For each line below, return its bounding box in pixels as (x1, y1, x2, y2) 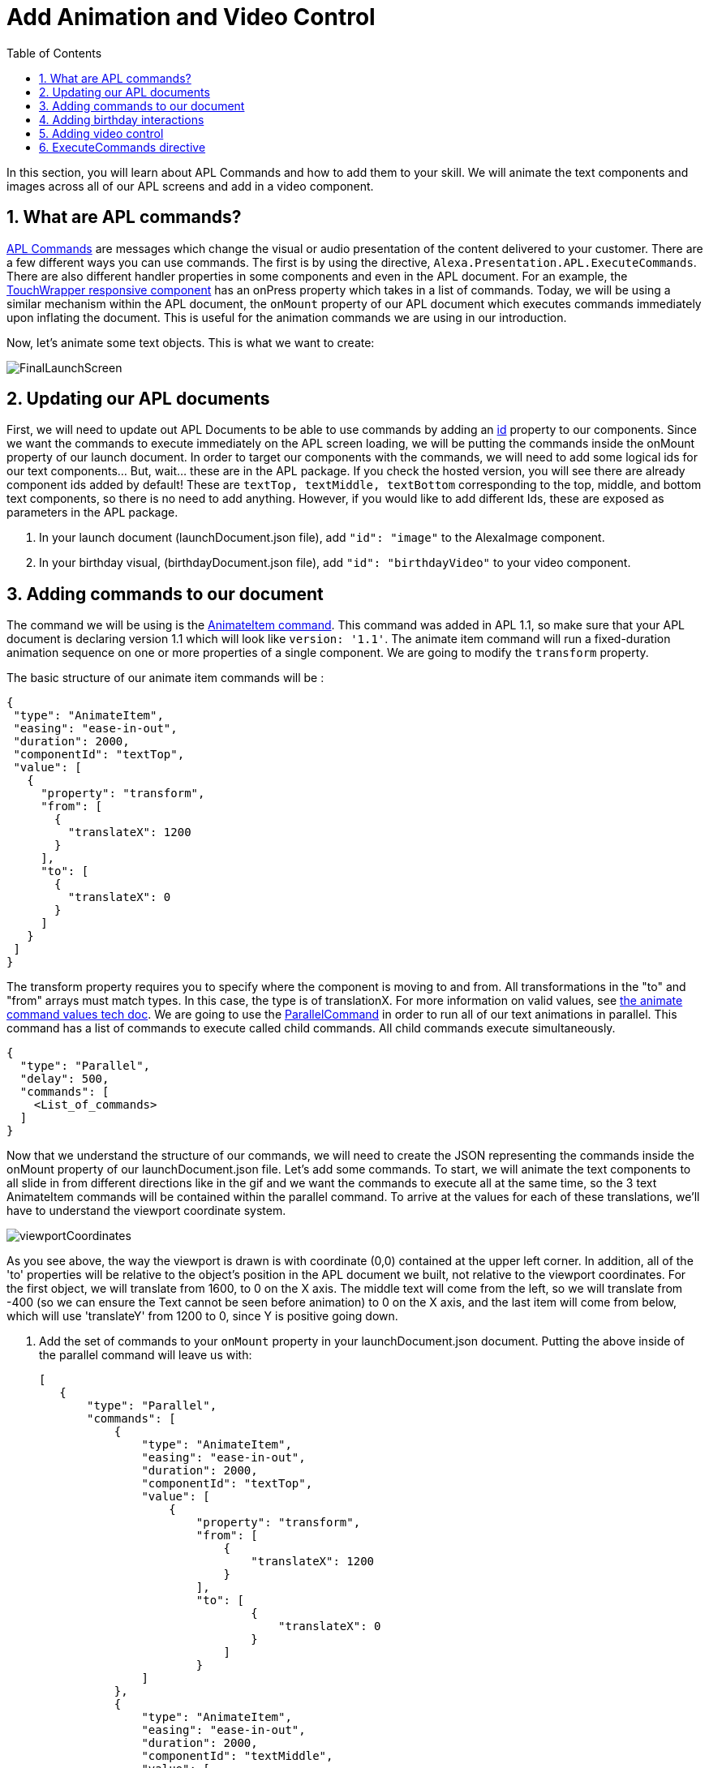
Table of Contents (6, 45, 102, 60)
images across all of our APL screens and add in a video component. (6, 178, 374, 193)
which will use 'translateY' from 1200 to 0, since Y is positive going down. (6, 1309, 398, 1324)
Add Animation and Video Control (6, 3, 376, 31)
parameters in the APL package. (6, 505, 178, 520)
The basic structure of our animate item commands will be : (6, 671, 324, 685)
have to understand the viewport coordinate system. (6, 1204, 286, 1218)
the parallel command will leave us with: (39, 1348, 252, 1362)
